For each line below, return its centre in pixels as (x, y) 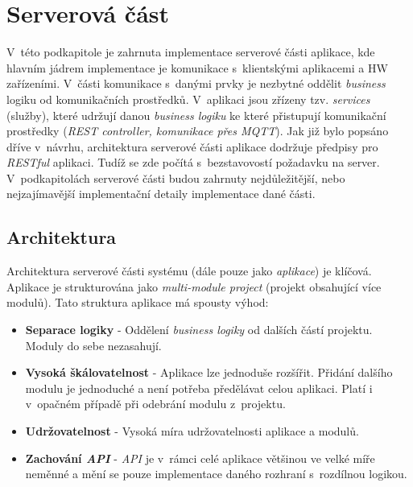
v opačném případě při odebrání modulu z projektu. (155, 404)
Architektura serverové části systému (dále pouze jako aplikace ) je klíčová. (189, 271)
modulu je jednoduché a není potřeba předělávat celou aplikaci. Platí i (199, 388)
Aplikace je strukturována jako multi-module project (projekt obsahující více (194, 286)
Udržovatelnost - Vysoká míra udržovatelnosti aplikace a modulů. (192, 431)
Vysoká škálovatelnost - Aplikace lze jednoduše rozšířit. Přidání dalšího (209, 372)
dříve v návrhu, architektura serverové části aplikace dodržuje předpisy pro (192, 146)
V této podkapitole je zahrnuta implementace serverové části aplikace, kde (191, 52)
